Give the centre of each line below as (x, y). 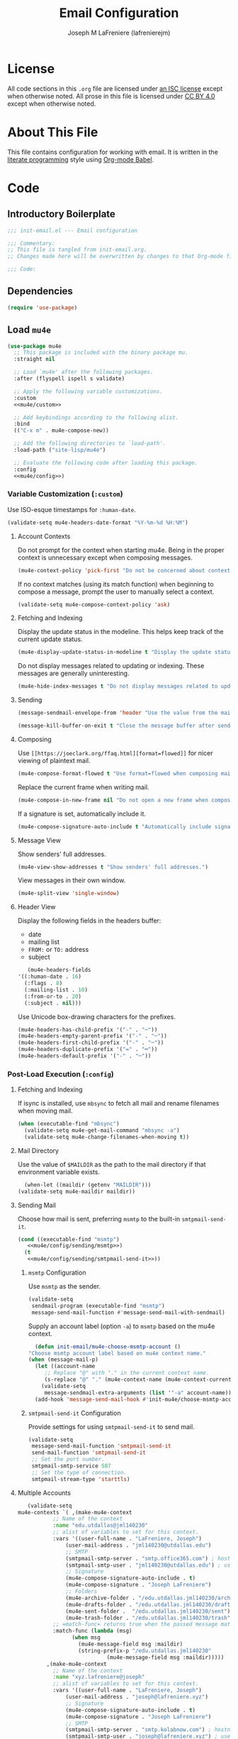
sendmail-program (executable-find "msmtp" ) (98, 1306)
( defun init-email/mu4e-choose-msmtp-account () (108, 1346)
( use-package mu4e (34, 346)
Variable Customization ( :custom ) (65, 494)
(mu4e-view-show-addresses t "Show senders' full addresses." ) (113, 867)
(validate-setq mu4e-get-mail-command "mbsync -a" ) (102, 1130)
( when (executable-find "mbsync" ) (68, 1124)
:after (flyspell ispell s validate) (69, 379)
